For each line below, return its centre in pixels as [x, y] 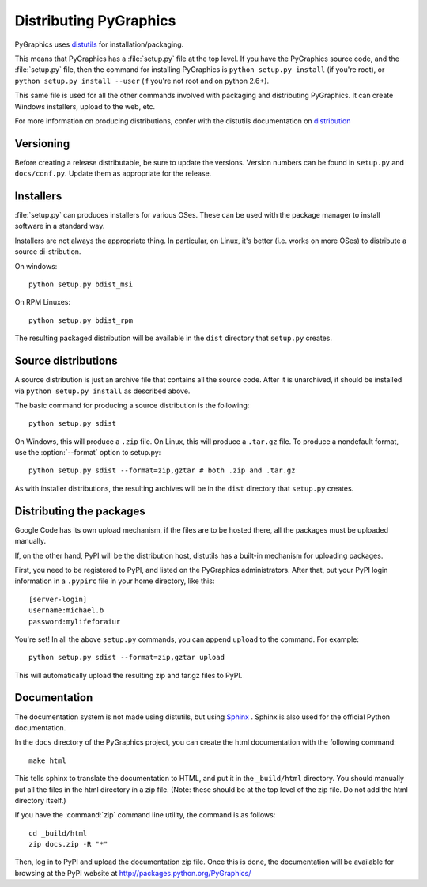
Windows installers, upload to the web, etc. [85, 106]
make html [47, 760]
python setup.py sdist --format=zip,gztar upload [127, 658]
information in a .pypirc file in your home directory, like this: [115, 581]
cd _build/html [58, 833]
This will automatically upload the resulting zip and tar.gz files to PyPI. [128, 675]
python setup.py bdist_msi [81, 284]
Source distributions [66, 361]
